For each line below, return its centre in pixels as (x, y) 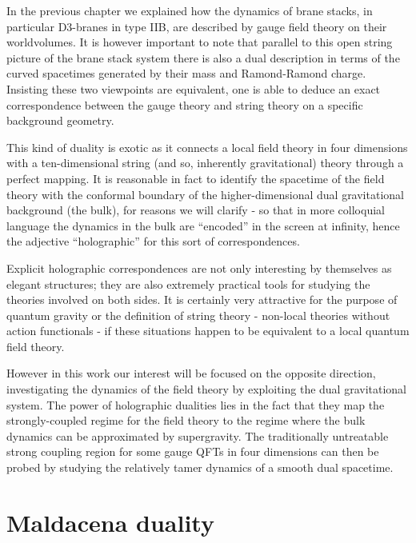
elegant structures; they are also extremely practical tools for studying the (188, 283)
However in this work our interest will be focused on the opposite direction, (191, 373)
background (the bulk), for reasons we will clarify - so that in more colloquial (196, 210)
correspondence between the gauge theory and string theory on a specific (185, 104)
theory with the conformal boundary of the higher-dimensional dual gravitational (205, 194)
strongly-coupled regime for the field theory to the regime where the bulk (186, 420)
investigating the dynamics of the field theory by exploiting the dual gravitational (207, 389)
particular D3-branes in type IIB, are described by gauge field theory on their (197, 26)
